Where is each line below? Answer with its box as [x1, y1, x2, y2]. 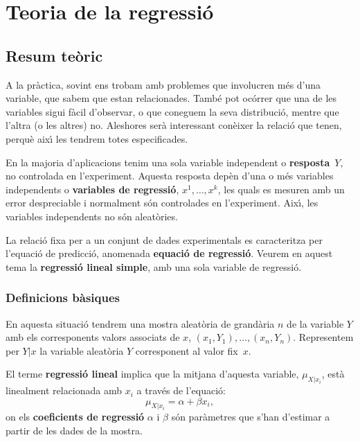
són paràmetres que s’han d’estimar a [171, 409, 330, 424]
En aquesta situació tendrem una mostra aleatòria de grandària [6, 316, 275, 330]
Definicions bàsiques [6, 289, 120, 306]
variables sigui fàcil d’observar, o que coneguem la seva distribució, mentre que [6, 104, 339, 118]
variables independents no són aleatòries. [6, 209, 178, 223]
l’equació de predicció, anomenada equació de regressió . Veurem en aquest [6, 246, 333, 260]
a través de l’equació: [136, 383, 226, 398]
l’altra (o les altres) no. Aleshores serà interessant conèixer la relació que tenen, [6, 118, 342, 132]
